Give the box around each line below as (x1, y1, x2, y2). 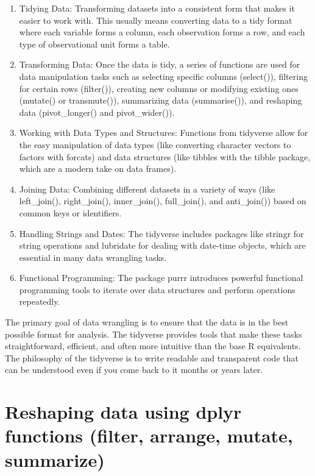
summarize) (5, 447, 105, 472)
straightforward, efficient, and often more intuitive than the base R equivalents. (5, 339, 301, 352)
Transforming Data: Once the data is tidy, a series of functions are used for (19, 58, 300, 71)
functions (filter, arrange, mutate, (5, 423, 293, 448)
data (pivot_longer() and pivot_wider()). (19, 105, 175, 118)
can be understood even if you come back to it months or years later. (5, 363, 263, 376)
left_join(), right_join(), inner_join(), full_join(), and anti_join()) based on (19, 194, 306, 207)
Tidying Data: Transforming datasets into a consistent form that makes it (19, 2, 296, 14)
